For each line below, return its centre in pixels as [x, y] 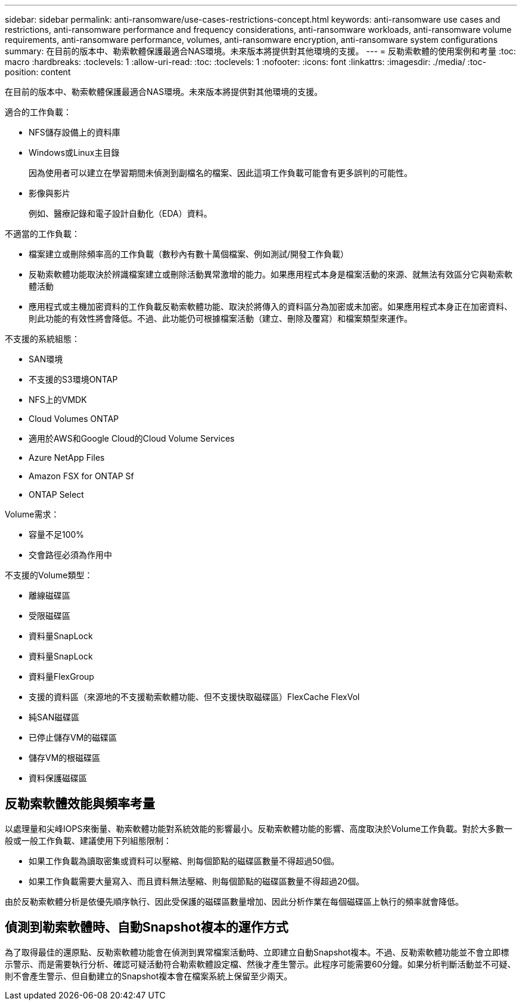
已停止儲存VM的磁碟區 [73, 737]
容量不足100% [57, 534]
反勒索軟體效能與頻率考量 [80, 804]
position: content [38, 72]
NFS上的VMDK [58, 400]
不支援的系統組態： [42, 339]
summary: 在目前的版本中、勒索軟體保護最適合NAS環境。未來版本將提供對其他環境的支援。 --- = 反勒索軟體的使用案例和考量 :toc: [260, 51]
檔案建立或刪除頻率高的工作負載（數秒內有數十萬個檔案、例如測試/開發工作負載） [189, 254]
